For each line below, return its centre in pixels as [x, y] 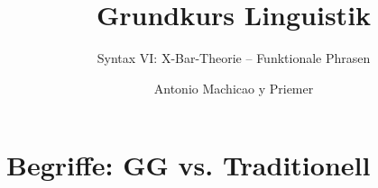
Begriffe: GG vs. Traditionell [189, 165]
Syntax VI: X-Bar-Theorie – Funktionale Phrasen [234, 58]
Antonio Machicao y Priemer [234, 88]
